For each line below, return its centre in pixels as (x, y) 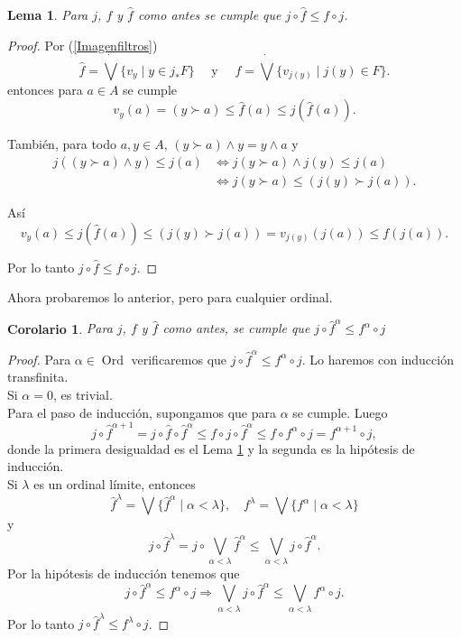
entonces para (45, 89)
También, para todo (62, 144)
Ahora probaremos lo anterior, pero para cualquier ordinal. (170, 297)
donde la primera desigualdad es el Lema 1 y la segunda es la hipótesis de (211, 448)
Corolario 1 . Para (60, 328)
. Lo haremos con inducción (378, 359)
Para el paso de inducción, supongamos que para (142, 412)
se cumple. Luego (340, 412)
